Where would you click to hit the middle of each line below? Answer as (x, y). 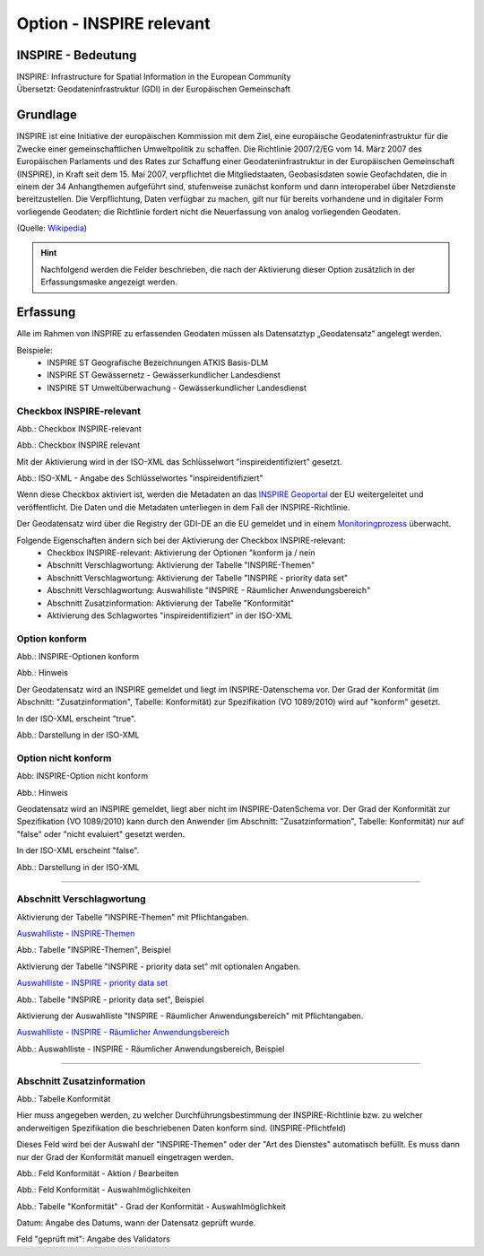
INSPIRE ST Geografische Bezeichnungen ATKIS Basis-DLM (158, 362)
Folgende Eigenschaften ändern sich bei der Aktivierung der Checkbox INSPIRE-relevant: (181, 540)
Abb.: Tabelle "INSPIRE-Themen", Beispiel (94, 950)
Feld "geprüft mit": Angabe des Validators (93, 1239)
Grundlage (47, 115)
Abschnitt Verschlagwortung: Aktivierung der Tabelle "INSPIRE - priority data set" (198, 578)
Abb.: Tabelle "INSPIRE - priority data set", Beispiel (110, 999)
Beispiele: (35, 350)
